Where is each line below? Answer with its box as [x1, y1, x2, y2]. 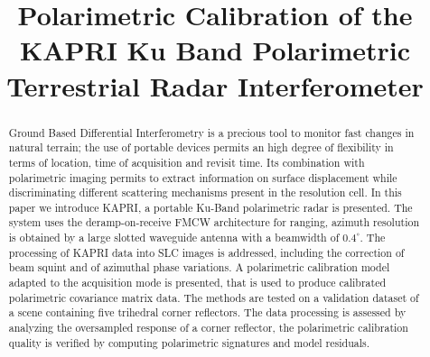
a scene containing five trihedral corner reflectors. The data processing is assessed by [8, 305, 407, 320]
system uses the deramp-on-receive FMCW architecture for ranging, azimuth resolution [8, 215, 419, 230]
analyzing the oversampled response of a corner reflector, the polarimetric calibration [8, 320, 408, 335]
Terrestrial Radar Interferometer [6, 67, 424, 104]
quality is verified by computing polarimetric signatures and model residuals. [8, 334, 369, 350]
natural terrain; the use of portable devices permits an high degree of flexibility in [8, 140, 394, 155]
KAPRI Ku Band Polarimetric [19, 32, 411, 69]
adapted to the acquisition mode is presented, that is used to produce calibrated [8, 275, 387, 290]
